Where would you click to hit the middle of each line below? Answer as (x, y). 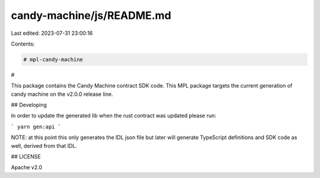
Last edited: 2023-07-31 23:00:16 (52, 33)
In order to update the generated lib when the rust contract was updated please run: (113, 116)
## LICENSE (26, 157)
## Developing (29, 105)
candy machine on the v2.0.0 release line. (62, 94)
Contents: (23, 44)
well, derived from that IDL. (44, 145)
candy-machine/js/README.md (91, 15)
